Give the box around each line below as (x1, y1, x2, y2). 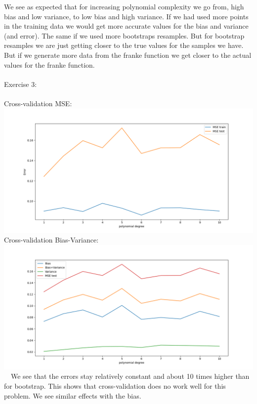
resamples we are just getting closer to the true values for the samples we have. (4, 40, 244, 50)
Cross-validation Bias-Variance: (4, 235, 99, 245)
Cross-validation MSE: (4, 98, 72, 108)
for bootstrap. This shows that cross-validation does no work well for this (4, 380, 226, 391)
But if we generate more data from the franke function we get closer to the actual (4, 49, 252, 60)
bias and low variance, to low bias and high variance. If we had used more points (4, 11, 249, 21)
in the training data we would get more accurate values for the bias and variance (4, 21, 249, 31)
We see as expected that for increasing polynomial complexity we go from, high (4, 1, 244, 11)
